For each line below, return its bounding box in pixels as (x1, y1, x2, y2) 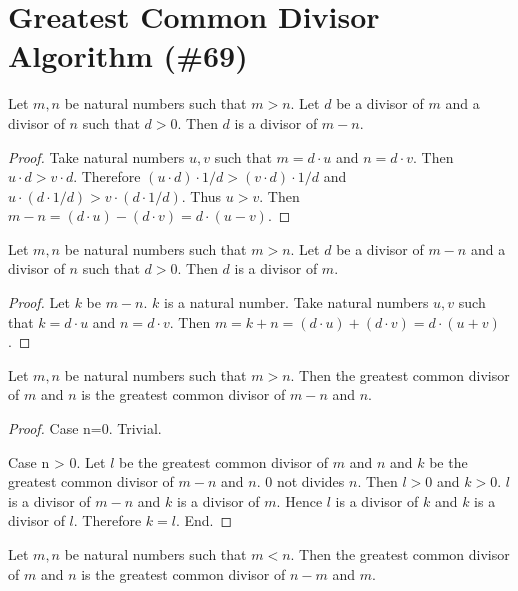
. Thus (181, 185, 222, 206)
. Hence (276, 490, 323, 511)
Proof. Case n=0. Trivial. (8, 418, 162, 439)
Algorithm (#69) (8, 35, 248, 76)
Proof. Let (8, 292, 70, 313)
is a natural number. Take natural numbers (164, 292, 429, 313)
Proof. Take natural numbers (8, 146, 185, 167)
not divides (276, 471, 345, 492)
